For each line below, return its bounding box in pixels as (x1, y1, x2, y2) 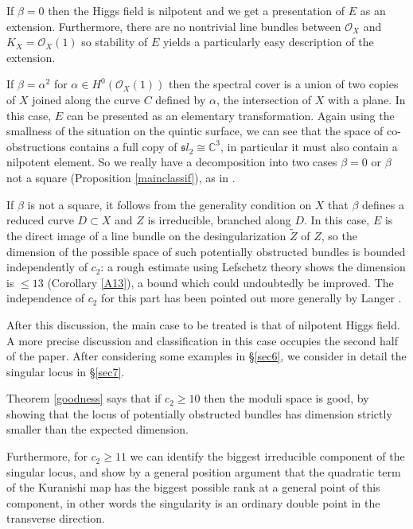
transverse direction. (6, 510, 105, 527)
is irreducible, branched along (147, 212, 291, 228)
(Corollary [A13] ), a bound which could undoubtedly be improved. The (47, 274, 394, 290)
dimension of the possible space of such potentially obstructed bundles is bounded (6, 243, 406, 259)
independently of (6, 259, 88, 275)
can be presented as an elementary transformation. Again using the (66, 107, 395, 123)
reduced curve (6, 212, 74, 228)
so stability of (81, 33, 148, 50)
